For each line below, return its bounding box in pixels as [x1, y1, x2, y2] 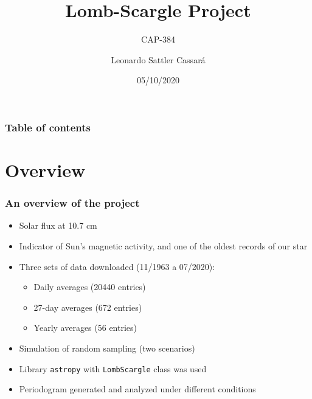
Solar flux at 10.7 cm [19, 219, 97, 232]
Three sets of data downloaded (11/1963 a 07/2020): [19, 260, 215, 272]
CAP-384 [141, 33, 175, 46]
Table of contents [5, 119, 91, 134]
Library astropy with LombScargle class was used [19, 362, 207, 375]
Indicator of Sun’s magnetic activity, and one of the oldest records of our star [19, 240, 308, 252]
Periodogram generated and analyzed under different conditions [19, 383, 256, 395]
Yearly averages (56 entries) [33, 321, 137, 334]
